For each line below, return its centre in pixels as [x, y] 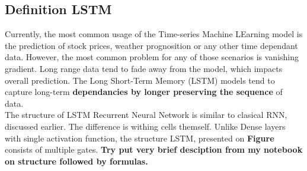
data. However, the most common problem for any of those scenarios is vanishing [152, 57]
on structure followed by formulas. [76, 161]
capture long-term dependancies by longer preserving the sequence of [144, 92]
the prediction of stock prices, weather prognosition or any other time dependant [151, 45]
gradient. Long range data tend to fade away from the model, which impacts [144, 68]
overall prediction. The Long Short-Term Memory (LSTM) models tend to [140, 80]
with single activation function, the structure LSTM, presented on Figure [140, 138]
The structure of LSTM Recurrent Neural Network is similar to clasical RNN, [146, 115]
